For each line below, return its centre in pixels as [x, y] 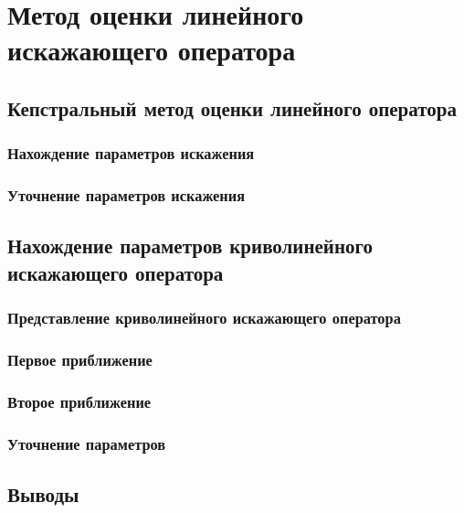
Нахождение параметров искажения [131, 153]
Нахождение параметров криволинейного [190, 246]
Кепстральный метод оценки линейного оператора [232, 107]
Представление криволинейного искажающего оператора [204, 318]
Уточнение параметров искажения [127, 195]
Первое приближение [80, 359]
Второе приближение [79, 401]
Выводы [43, 493]
